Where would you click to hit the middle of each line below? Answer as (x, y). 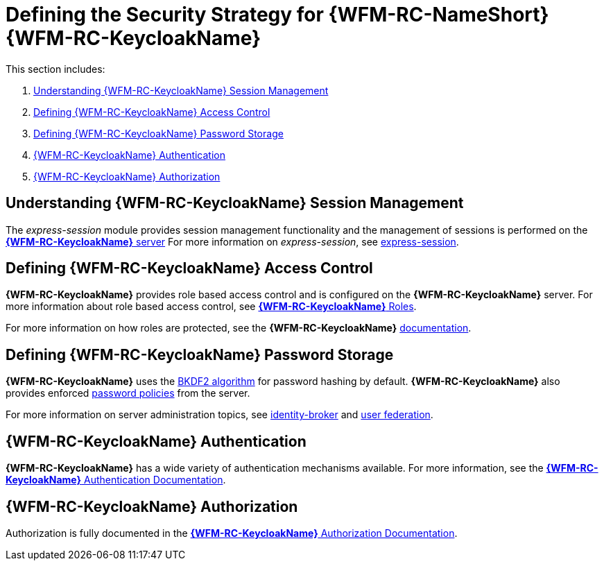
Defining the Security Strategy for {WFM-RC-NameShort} (277, 15)
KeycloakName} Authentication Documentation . (116, 480)
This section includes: (55, 69)
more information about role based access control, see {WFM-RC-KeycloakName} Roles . (211, 307)
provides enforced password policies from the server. (128, 393)
